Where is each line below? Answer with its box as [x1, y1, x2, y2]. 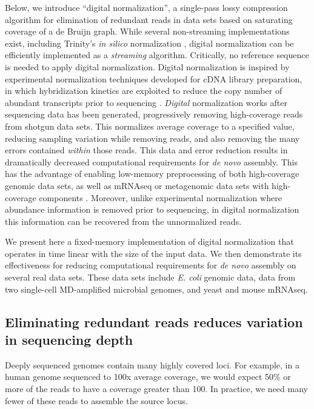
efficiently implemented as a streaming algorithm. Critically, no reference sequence [5, 48, 309, 61]
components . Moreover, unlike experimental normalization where [39, 191, 282, 204]
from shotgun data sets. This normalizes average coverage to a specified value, [5, 119, 295, 132]
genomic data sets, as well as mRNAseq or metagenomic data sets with [5, 179, 269, 191]
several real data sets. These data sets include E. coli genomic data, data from [5, 271, 296, 284]
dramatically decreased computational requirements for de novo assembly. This [5, 155, 298, 168]
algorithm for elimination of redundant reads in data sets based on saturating [5, 13, 293, 25]
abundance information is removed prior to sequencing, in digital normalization [5, 203, 299, 216]
